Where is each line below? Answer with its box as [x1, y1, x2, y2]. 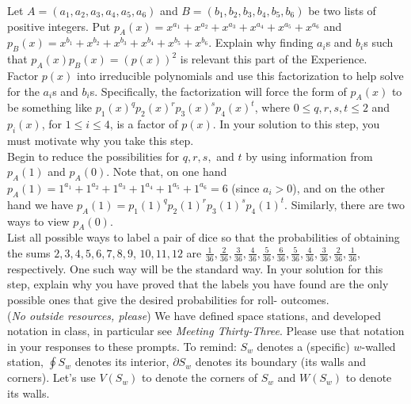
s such [363, 34, 394, 51]
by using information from [245, 147, 373, 164]
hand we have [7, 196, 74, 212]
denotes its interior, [74, 353, 169, 370]
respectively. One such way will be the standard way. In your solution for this [7, 260, 383, 276]
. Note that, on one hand [106, 163, 227, 180]
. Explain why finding [208, 34, 314, 51]
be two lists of [308, 2, 376, 18]
